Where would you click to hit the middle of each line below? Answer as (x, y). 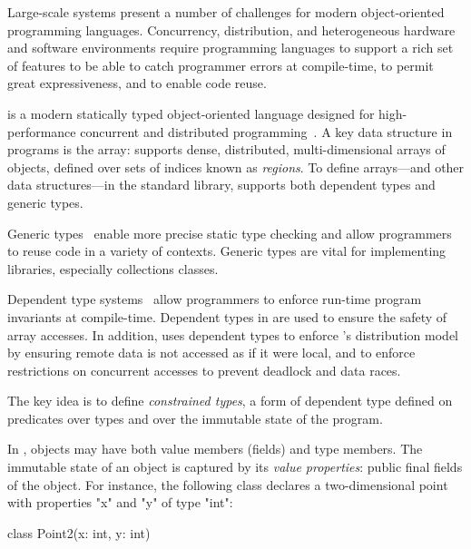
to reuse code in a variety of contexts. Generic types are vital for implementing (227, 251)
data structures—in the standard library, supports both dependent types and (221, 185)
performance (42, 131)
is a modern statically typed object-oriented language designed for (191, 113)
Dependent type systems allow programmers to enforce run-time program (215, 299)
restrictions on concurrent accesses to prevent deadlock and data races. (204, 370)
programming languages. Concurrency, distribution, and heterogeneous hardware (231, 29)
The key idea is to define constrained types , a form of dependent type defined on (230, 401)
